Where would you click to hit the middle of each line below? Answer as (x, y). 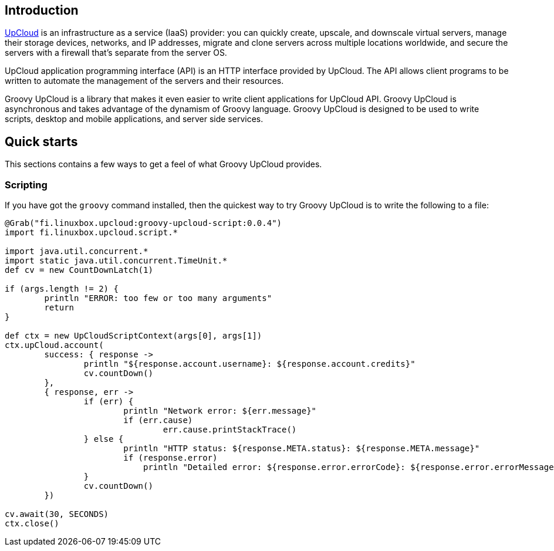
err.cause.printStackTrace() (230, 430)
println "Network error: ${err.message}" (220, 411)
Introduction (42, 10)
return (59, 308)
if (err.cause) (158, 420)
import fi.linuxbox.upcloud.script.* (92, 233)
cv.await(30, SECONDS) (57, 514)
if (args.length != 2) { (62, 289)
